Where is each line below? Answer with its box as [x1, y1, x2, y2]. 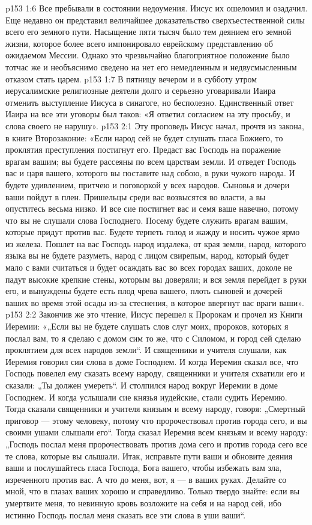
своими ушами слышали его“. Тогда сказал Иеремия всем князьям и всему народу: [5, 426, 308, 438]
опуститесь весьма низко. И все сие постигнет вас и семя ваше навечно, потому [5, 202, 299, 215]
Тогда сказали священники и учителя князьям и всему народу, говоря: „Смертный [5, 402, 305, 415]
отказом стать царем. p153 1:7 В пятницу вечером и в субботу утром [5, 72, 257, 85]
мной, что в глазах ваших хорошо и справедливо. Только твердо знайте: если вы [5, 485, 300, 497]
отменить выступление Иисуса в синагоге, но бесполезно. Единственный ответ [5, 96, 294, 108]
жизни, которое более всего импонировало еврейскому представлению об [5, 37, 273, 49]
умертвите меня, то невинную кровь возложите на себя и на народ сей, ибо [5, 496, 282, 509]
